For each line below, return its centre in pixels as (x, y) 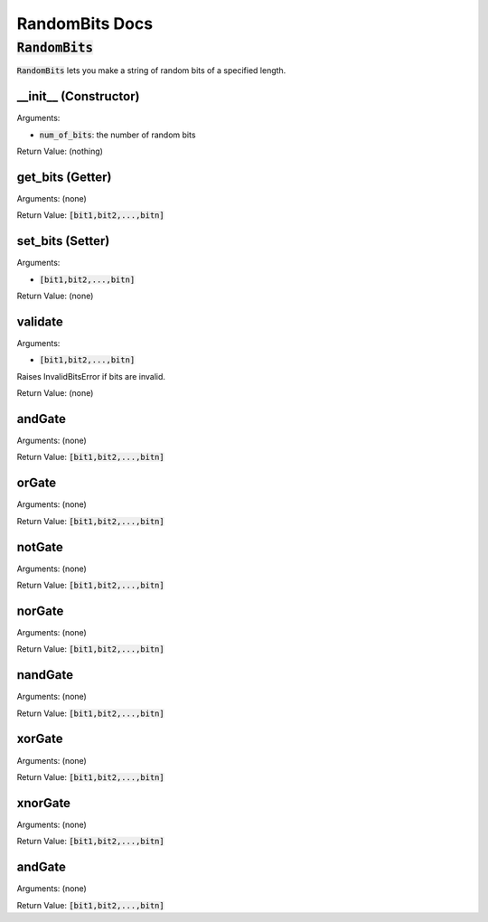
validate (40, 321)
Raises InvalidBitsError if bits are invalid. (91, 376)
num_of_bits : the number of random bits (117, 135)
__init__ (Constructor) (78, 96)
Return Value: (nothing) (60, 151)
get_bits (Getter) (64, 177)
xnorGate (44, 803)
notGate (40, 547)
